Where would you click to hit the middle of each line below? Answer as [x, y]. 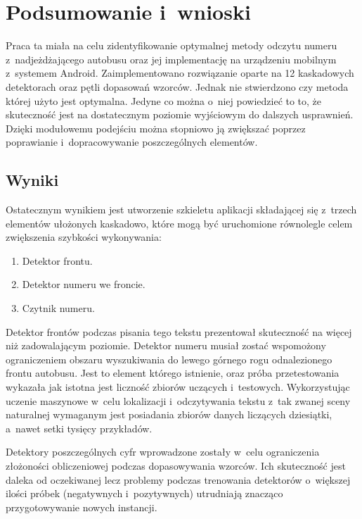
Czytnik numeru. [58, 308]
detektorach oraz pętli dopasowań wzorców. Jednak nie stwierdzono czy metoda [177, 86]
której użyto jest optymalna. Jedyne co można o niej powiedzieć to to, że [164, 100]
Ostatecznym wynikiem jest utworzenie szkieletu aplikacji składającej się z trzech [181, 210]
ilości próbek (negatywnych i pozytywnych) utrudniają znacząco [144, 493]
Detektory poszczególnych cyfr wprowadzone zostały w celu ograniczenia [163, 452]
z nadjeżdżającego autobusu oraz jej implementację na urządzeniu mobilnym [171, 59]
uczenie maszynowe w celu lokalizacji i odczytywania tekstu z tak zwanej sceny [178, 400]
